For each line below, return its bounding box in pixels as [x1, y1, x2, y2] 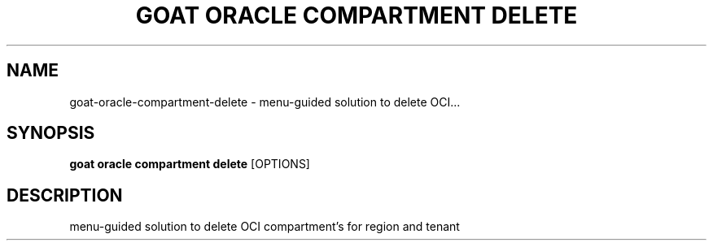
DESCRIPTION [7, 184, 123, 206]
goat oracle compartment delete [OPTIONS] [69, 157, 310, 171]
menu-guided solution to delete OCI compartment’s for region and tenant [69, 219, 460, 234]
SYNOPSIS [7, 123, 95, 144]
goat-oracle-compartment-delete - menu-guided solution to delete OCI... [69, 94, 461, 109]
